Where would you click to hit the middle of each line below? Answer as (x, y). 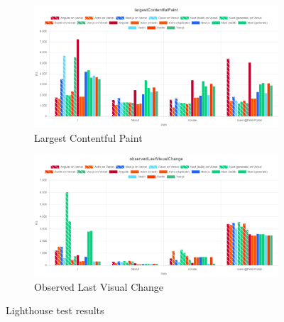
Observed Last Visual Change (99, 286)
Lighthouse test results (55, 310)
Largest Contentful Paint (88, 137)
